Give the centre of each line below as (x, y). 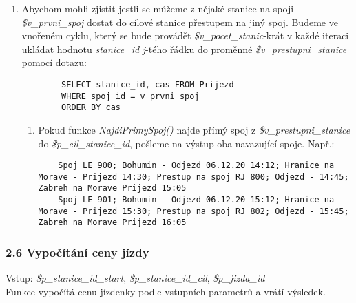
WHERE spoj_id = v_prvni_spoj (130, 96)
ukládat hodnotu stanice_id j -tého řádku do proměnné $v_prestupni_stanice (184, 49)
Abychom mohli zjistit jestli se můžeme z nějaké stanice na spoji (158, 8)
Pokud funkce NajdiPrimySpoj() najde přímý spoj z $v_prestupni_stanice (194, 129)
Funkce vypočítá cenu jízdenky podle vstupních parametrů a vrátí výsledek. (166, 291)
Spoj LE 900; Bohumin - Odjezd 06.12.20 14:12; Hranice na (196, 166)
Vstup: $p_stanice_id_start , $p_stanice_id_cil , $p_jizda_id (135, 278)
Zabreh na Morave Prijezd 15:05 (112, 188)
